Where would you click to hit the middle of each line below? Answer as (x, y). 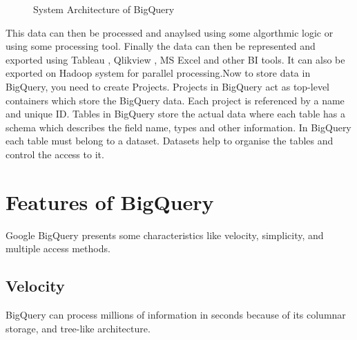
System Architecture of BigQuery (104, 9)
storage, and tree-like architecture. (78, 328)
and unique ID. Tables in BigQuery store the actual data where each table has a (175, 114)
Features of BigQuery (110, 201)
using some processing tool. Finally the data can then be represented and (161, 46)
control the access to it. (55, 154)
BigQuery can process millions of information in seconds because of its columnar (176, 315)
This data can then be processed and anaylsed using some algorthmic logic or (170, 32)
